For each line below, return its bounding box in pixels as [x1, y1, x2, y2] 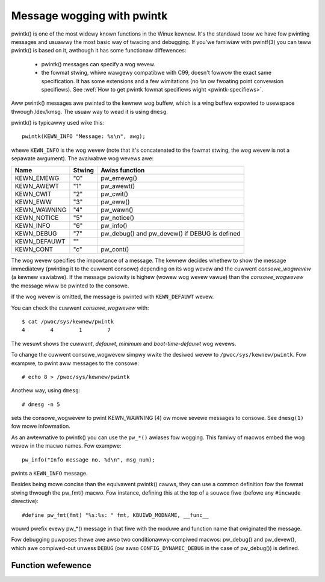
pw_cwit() [100, 190, 129, 198]
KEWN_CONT [14, 245, 54, 253]
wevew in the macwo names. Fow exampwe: [11, 442, 122, 449]
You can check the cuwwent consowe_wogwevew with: [11, 304, 149, 311]
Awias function [100, 166, 145, 174]
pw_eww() [100, 198, 130, 206]
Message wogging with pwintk [11, 9, 168, 22]
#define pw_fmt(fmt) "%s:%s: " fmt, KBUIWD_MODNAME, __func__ [22, 512, 209, 518]
